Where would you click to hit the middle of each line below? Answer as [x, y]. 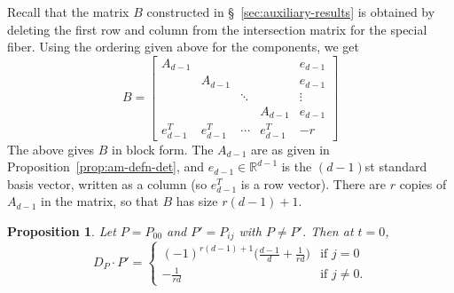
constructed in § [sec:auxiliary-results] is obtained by [291, 12]
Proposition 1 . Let [62, 230]
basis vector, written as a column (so [107, 183]
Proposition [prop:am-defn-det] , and [106, 166]
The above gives [51, 149]
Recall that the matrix [68, 12]
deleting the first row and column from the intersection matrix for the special [217, 29]
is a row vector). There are [313, 183]
